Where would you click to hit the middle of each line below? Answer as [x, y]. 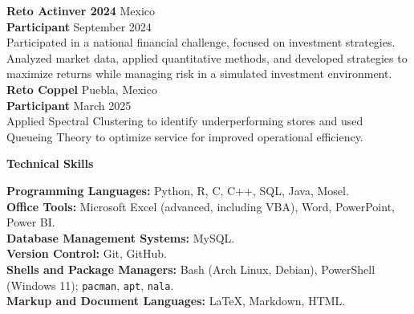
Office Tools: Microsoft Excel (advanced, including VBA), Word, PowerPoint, [201, 206]
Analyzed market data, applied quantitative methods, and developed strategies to [207, 57]
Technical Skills [50, 163]
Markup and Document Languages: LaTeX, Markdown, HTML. [176, 301]
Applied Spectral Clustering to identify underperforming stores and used [185, 121]
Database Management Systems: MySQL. [121, 237]
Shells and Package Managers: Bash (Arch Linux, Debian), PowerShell [191, 269]
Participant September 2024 [79, 26]
